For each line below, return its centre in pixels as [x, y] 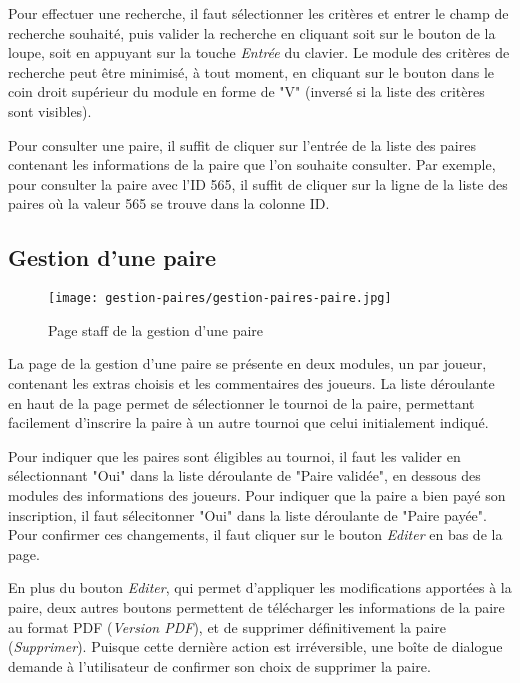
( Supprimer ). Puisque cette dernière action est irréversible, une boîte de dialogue [255, 646]
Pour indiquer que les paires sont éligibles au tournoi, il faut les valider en [234, 455]
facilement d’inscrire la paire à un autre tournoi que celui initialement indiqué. [248, 422]
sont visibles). [50, 110]
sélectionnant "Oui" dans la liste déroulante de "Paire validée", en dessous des [244, 475]
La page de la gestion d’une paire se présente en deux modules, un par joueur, [247, 363]
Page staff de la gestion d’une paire [156, 329]
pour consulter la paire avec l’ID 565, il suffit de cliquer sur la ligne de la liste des [258, 183]
